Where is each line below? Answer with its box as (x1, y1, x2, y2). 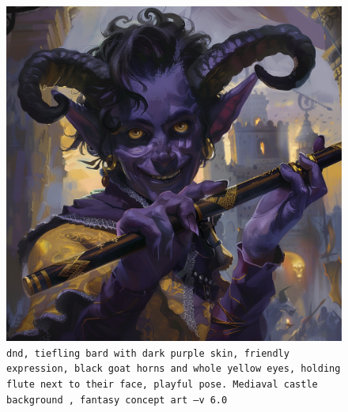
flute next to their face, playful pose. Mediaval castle (6, 378, 318, 390)
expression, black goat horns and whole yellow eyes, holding (6, 363, 341, 375)
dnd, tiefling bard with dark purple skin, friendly (6, 347, 289, 359)
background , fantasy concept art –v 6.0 (6, 394, 228, 406)
